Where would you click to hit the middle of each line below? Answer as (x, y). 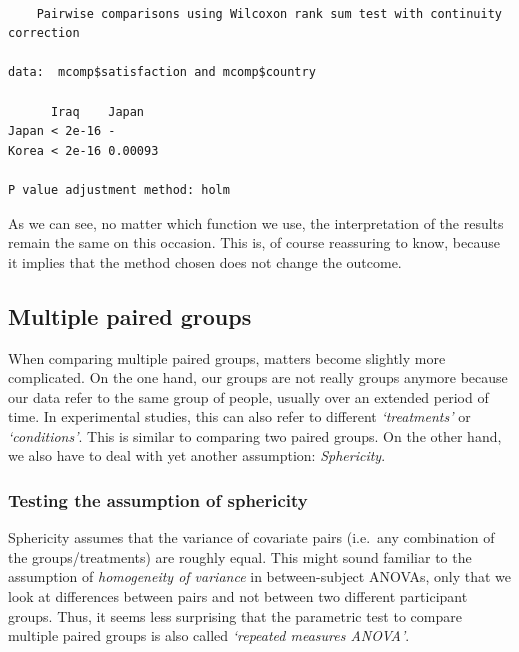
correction (44, 33)
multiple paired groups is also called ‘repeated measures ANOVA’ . (209, 635)
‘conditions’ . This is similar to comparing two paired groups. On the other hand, (255, 435)
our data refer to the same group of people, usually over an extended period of (248, 396)
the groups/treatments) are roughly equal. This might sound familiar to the (240, 556)
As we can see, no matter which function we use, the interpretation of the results (256, 222)
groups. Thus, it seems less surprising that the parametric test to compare (235, 615)
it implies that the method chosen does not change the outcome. (205, 261)
